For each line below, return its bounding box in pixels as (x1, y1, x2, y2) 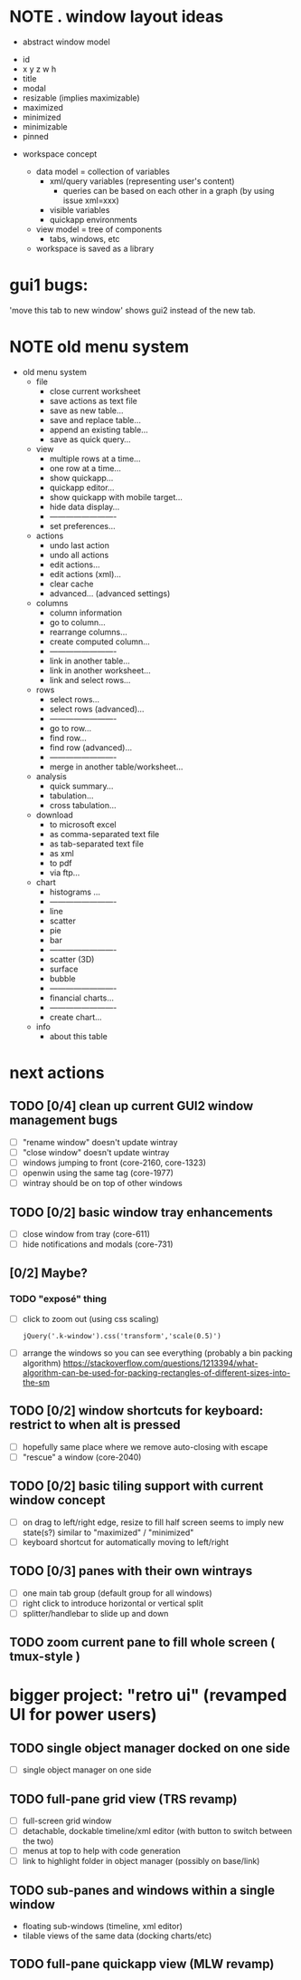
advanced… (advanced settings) (49, 587, 171, 599)
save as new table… (49, 405, 124, 416)
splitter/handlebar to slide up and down (22, 1608, 169, 1618)
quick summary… (49, 780, 114, 791)
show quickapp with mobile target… (49, 491, 183, 502)
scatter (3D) (49, 953, 95, 964)
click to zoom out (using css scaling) (22, 1313, 160, 1324)
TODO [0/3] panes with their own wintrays (9, 1563, 253, 1579)
